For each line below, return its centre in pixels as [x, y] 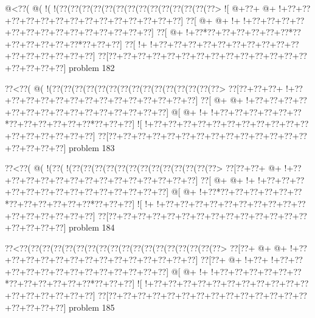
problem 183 [92, 147]
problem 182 [92, 67]
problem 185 [92, 307]
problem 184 [92, 227]
